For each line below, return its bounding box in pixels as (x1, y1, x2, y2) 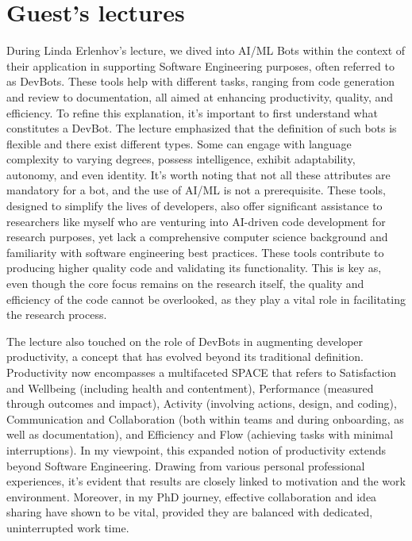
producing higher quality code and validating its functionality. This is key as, (6, 259, 382, 276)
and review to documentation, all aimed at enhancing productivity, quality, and (6, 88, 394, 105)
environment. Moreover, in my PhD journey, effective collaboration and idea (6, 488, 377, 505)
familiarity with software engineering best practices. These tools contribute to (6, 244, 384, 260)
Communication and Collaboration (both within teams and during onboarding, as (6, 410, 404, 427)
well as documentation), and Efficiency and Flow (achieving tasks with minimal (6, 426, 394, 443)
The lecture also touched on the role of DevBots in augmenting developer (6, 332, 364, 349)
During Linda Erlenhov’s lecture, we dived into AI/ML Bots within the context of (6, 42, 406, 59)
